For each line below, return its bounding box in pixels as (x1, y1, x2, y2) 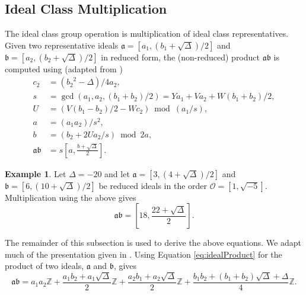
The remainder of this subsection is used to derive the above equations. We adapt (5, 236, 301, 249)
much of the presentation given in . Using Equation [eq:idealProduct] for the (5, 248, 282, 260)
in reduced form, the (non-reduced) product (101, 50, 260, 63)
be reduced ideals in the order (98, 179, 208, 191)
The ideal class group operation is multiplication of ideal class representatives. (5, 27, 289, 40)
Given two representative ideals (5, 39, 119, 51)
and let (104, 167, 130, 179)
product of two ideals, (5, 259, 84, 272)
